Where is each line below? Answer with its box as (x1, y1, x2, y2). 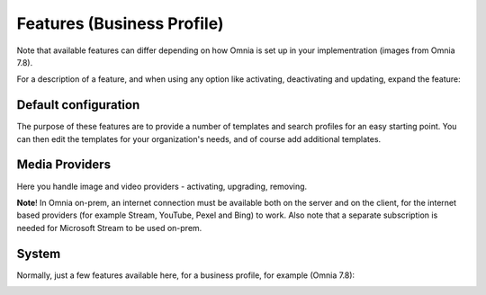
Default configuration (16, 97, 140, 112)
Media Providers (16, 157, 112, 173)
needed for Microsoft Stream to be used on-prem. (16, 222, 202, 233)
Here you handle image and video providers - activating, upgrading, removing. (16, 181, 308, 192)
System (16, 246, 61, 261)
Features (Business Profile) (16, 13, 224, 33)
